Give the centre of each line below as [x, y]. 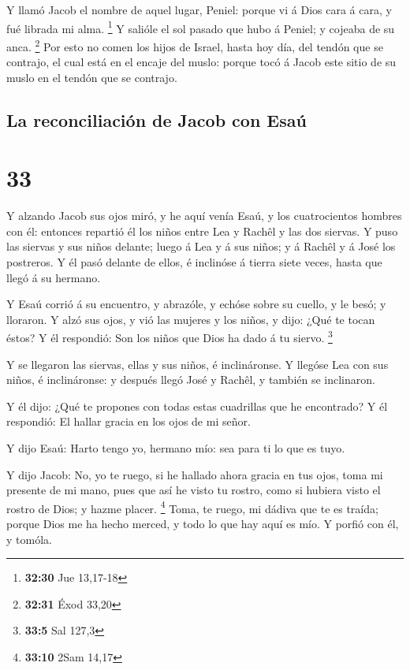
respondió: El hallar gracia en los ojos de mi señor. [129, 421]
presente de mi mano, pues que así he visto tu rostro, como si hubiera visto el [194, 490]
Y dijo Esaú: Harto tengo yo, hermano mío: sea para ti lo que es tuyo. [176, 447]
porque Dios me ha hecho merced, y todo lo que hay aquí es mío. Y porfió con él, [203, 523]
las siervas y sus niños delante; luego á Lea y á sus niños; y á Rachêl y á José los [201, 246]
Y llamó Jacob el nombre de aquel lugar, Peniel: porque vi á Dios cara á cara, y [199, 9]
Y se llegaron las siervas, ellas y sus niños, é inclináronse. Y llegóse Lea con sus [198, 364]
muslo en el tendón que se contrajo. [92, 77]
